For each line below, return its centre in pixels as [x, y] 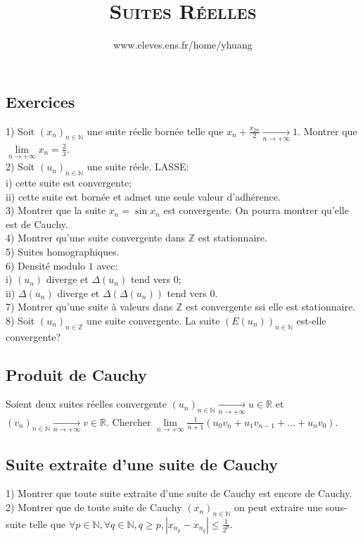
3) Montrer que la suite [56, 210]
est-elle [311, 320]
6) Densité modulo [46, 265]
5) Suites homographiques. [63, 251]
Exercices [40, 101]
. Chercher [128, 421]
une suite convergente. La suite [153, 320]
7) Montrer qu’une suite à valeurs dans [89, 307]
